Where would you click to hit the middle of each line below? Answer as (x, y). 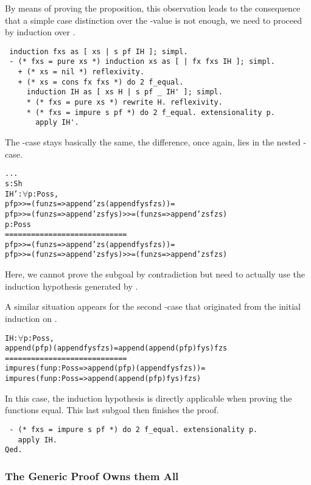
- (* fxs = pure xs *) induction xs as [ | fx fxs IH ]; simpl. (142, 62)
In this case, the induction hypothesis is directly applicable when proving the (149, 398)
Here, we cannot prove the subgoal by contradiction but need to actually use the (155, 274)
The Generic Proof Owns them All (92, 476)
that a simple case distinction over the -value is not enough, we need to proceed (153, 20)
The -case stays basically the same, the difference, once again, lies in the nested (153, 142)
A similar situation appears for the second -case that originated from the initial (153, 306)
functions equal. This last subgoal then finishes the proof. (112, 410)
